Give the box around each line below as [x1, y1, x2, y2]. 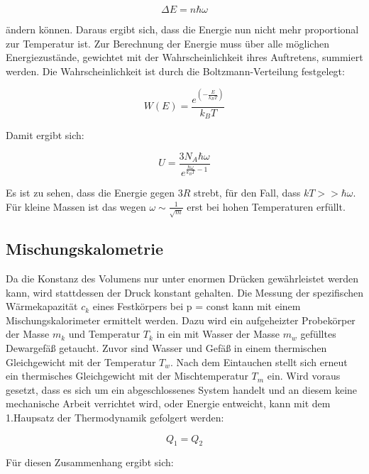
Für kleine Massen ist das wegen [6, 199, 146, 214]
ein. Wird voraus [267, 368, 341, 383]
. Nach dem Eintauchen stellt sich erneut [170, 354, 348, 369]
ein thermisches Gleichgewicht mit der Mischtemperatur [6, 368, 248, 383]
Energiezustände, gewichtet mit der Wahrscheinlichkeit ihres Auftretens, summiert [6, 50, 363, 65]
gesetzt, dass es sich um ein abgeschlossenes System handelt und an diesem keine [6, 382, 358, 397]
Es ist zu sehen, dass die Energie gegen [6, 185, 175, 200]
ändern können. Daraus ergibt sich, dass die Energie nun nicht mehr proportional [6, 22, 359, 36]
